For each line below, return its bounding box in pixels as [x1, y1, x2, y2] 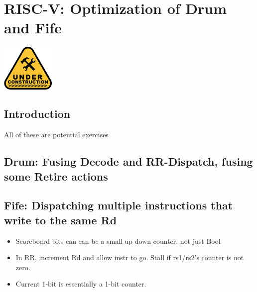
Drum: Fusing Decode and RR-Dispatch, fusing [4, 154, 253, 169]
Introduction [4, 106, 71, 121]
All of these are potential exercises [4, 129, 109, 140]
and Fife [4, 17, 62, 38]
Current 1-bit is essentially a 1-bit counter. [15, 279, 146, 289]
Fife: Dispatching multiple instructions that [4, 197, 233, 213]
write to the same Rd [4, 212, 117, 227]
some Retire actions [4, 168, 108, 184]
